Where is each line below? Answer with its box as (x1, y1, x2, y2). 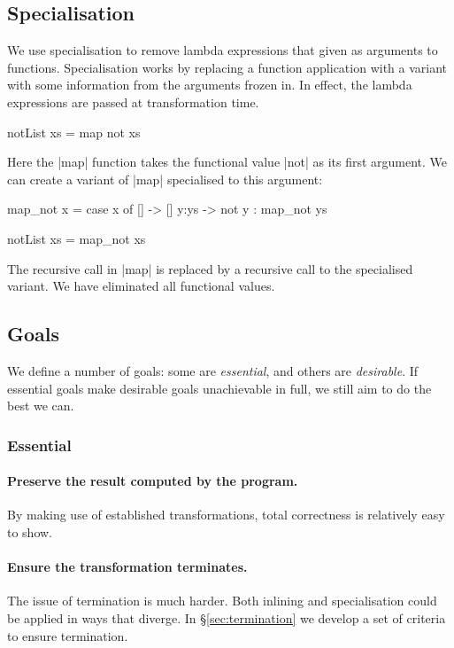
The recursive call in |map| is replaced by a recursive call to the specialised (7, 259, 413, 277)
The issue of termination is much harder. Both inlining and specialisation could (7, 591, 437, 610)
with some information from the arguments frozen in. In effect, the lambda (7, 75, 412, 94)
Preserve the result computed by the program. (7, 472, 298, 490)
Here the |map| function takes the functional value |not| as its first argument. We (7, 152, 448, 171)
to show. (7, 522, 53, 541)
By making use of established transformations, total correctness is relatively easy (7, 505, 445, 524)
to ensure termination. (7, 626, 128, 644)
